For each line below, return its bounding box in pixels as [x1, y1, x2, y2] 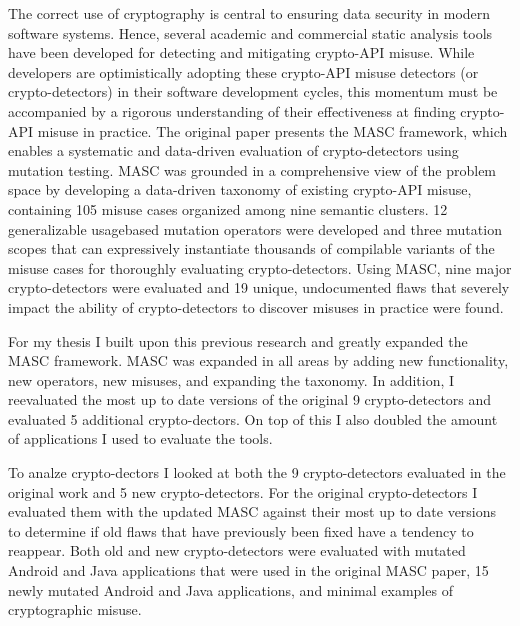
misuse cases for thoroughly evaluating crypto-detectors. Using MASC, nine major [8, 257, 512, 278]
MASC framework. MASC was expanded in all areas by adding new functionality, [8, 350, 509, 371]
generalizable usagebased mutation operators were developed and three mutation [8, 218, 502, 239]
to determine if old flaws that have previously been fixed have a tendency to [8, 520, 474, 541]
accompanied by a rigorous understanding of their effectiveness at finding [8, 100, 456, 121]
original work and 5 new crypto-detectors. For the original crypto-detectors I [8, 481, 478, 502]
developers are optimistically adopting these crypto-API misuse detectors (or [8, 61, 479, 82]
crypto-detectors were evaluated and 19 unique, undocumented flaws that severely [8, 277, 510, 298]
